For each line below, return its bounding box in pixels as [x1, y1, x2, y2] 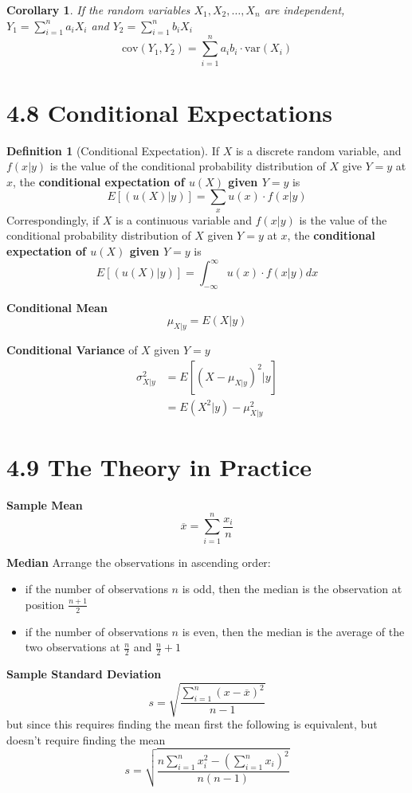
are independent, [264, 2, 345, 18]
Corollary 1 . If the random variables [6, 2, 190, 18]
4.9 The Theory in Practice [6, 450, 312, 482]
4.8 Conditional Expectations [6, 96, 333, 128]
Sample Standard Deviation [6, 666, 162, 682]
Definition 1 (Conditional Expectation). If [6, 142, 220, 158]
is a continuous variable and [116, 211, 252, 228]
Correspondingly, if [6, 211, 100, 228]
